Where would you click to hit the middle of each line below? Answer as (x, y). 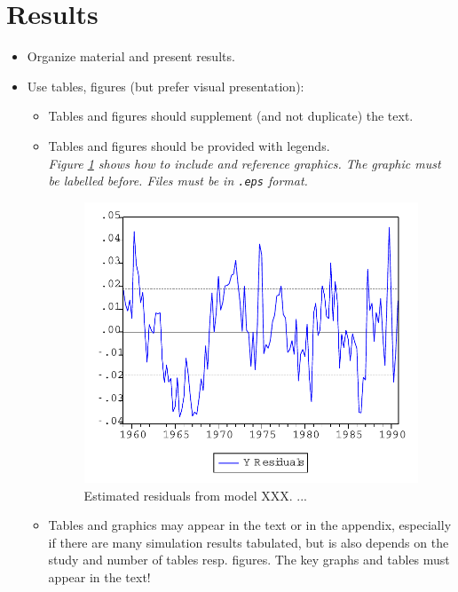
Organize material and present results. (131, 56)
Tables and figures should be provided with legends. (189, 145)
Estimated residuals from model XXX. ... (195, 495)
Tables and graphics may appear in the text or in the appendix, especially (250, 525)
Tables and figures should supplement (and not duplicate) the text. (231, 116)
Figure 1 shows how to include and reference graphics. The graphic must (245, 163)
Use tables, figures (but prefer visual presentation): (166, 86)
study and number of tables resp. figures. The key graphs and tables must (249, 560)
